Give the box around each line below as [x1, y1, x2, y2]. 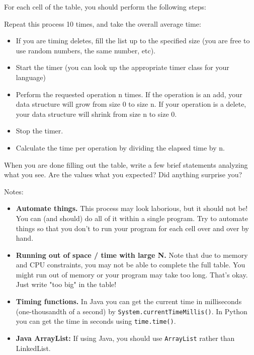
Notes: [4, 186, 24, 196]
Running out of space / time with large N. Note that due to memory [16, 249, 248, 260]
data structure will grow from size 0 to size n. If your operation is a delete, [16, 99, 246, 109]
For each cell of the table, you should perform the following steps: [4, 2, 206, 12]
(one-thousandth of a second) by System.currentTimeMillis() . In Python [16, 306, 247, 316]
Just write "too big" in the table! [16, 279, 117, 290]
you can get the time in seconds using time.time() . [16, 316, 176, 326]
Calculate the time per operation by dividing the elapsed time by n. [16, 142, 225, 153]
